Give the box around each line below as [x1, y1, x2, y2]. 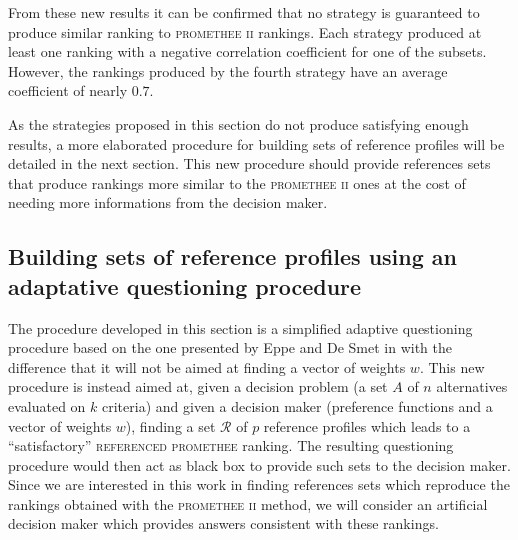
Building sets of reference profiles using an [8, 241, 457, 272]
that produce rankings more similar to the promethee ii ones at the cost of [8, 172, 466, 193]
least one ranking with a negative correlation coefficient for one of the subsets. [8, 41, 487, 62]
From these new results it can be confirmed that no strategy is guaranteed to [8, 2, 480, 22]
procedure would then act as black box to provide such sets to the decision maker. [8, 454, 511, 475]
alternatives [436, 376, 508, 397]
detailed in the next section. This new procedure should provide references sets [8, 153, 491, 174]
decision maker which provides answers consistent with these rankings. [8, 513, 439, 534]
